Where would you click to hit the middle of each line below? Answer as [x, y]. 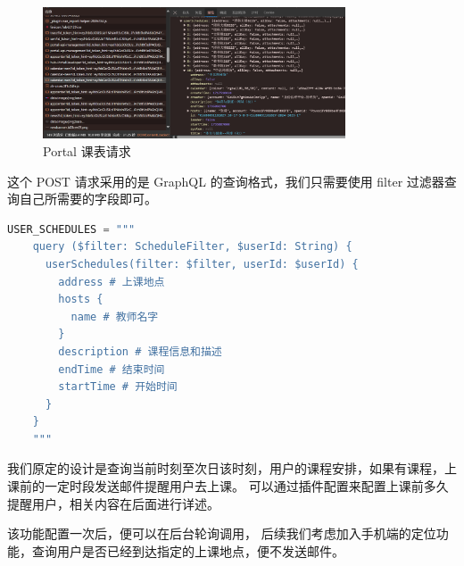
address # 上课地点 [112, 282]
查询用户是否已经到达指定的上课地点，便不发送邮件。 [188, 550]
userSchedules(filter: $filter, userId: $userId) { [202, 264]
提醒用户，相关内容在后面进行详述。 [113, 503]
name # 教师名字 [115, 316]
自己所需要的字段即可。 [88, 199]
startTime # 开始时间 [118, 387]
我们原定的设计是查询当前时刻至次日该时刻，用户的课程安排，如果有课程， [226, 468]
